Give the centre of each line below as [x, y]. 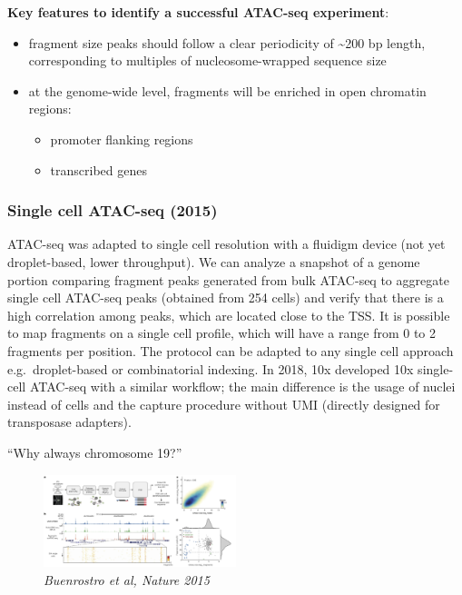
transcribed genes [98, 169]
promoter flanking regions [122, 139]
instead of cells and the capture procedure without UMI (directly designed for [224, 404]
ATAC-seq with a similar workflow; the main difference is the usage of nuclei [242, 387]
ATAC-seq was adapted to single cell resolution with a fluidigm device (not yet [226, 244]
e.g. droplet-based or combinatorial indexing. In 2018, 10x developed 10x [211, 368]
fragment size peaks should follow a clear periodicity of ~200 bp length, [227, 42]
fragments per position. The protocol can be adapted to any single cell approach [231, 350]
